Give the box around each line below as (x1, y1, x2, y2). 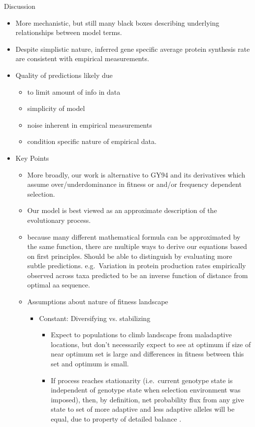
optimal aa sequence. (27, 280, 90, 290)
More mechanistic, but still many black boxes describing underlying (15, 17, 220, 28)
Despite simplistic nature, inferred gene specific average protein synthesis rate (15, 43, 250, 54)
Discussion (4, 1, 35, 11)
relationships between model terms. (15, 27, 122, 37)
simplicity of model (27, 103, 85, 113)
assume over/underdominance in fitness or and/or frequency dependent (27, 179, 242, 189)
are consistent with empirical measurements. (15, 53, 149, 64)
